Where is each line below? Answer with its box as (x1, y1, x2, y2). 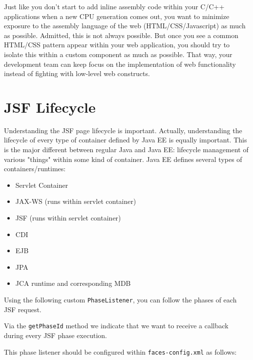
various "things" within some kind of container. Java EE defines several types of (4, 154, 242, 164)
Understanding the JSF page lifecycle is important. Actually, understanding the (4, 125, 242, 135)
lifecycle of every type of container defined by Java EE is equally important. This (4, 135, 247, 145)
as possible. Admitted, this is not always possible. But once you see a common (4, 30, 238, 40)
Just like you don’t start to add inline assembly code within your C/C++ (4, 1, 225, 11)
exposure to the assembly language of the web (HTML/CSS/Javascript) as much (4, 20, 246, 31)
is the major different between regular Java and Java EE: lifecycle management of (4, 144, 249, 155)
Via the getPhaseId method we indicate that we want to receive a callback (4, 320, 229, 331)
